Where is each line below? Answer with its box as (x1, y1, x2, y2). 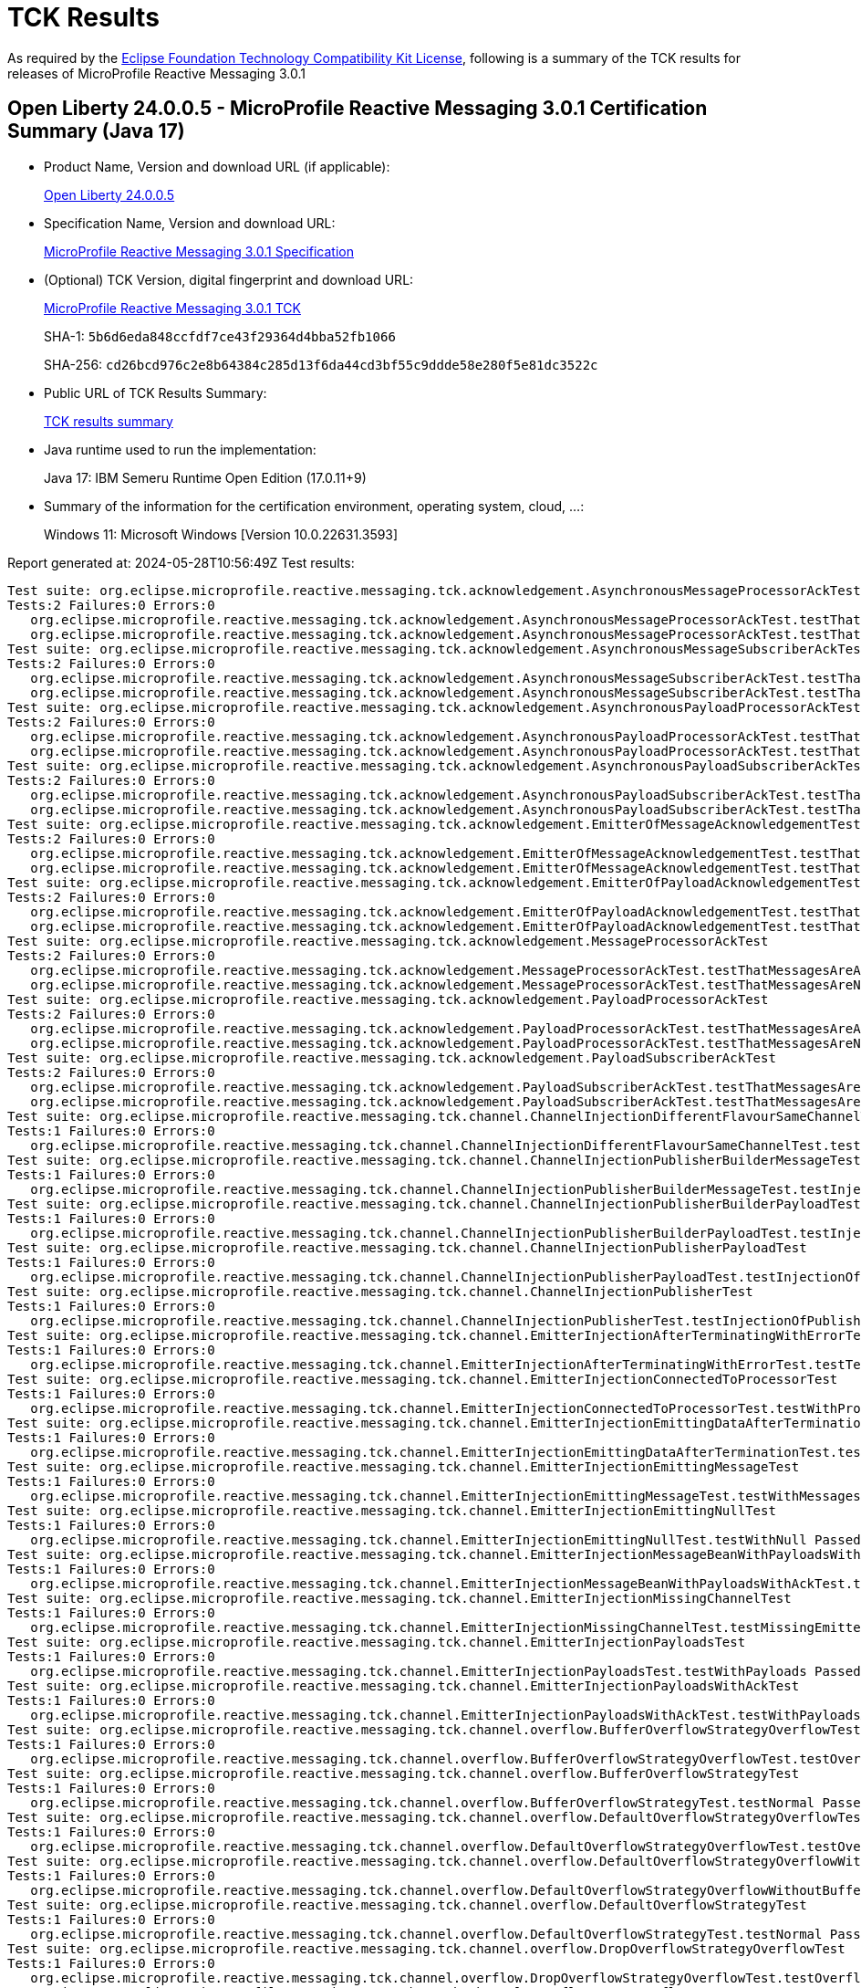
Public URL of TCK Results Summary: (44, 384, 267, 401)
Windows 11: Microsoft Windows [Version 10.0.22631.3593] (44, 526, 399, 542)
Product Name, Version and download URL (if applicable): (44, 158, 390, 174)
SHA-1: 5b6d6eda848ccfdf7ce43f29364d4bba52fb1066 (44, 328, 396, 344)
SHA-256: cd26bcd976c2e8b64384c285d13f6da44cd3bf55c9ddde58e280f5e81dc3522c (44, 356, 598, 372)
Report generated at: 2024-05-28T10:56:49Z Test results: (7, 554, 355, 570)
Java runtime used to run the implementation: (44, 441, 316, 457)
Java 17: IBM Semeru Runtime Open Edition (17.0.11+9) (44, 469, 367, 486)
